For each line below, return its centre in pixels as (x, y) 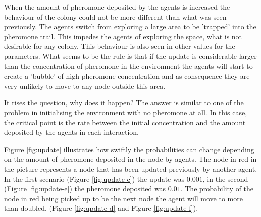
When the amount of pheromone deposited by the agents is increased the (117, 7)
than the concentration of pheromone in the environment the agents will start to (128, 66)
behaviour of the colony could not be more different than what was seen (115, 16)
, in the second (225, 178)
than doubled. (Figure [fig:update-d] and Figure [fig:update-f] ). (101, 208)
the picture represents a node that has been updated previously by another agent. (131, 168)
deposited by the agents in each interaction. (71, 132)
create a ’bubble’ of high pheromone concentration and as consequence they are (127, 76)
